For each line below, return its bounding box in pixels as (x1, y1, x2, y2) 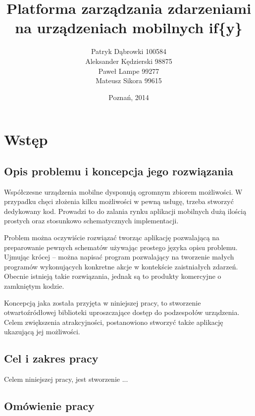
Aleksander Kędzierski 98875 (85, 55, 172, 66)
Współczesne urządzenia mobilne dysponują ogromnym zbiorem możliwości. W (4, 186, 243, 197)
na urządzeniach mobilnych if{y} (15, 17, 243, 38)
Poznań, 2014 (108, 92, 149, 102)
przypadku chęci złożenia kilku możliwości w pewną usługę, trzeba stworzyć (4, 196, 234, 207)
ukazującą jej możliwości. (4, 326, 80, 337)
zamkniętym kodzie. (4, 281, 64, 291)
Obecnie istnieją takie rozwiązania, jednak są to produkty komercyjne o (4, 271, 221, 281)
